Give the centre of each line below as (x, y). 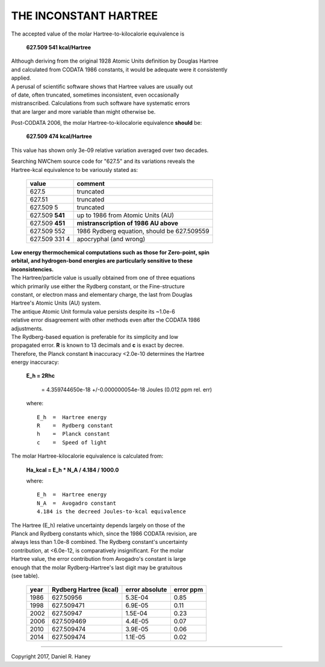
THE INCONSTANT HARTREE (85, 16)
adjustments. (27, 328)
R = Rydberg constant (75, 426)
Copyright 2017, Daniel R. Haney (51, 657)
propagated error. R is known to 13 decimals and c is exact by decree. (97, 345)
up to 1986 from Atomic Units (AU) (125, 215)
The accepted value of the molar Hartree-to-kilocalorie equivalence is (98, 34)
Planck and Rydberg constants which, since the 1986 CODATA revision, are (104, 533)
